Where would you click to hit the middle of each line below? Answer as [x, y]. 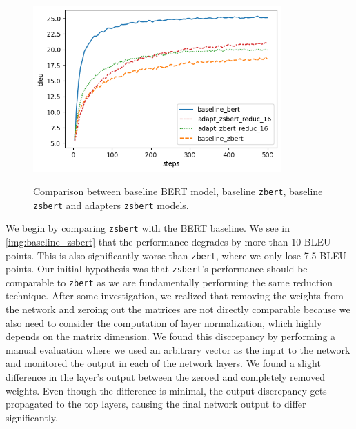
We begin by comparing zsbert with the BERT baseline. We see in [148, 228]
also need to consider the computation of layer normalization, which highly [164, 322]
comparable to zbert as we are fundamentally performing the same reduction [169, 282]
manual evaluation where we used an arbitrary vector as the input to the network [178, 349]
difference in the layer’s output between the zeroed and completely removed [165, 377]
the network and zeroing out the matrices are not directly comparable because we [178, 309]
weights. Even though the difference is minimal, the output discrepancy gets [166, 390]
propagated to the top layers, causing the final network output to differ [156, 404]
